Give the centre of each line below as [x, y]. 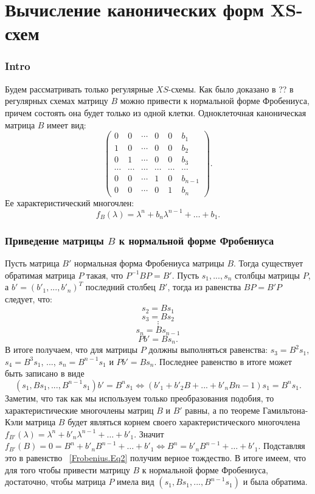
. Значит [149, 433]
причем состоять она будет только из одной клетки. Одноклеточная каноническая [156, 112]
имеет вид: [67, 124]
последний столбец [120, 287]
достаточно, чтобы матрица [55, 482]
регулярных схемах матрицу [57, 101]
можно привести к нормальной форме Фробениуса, [215, 101]
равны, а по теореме [223, 410]
